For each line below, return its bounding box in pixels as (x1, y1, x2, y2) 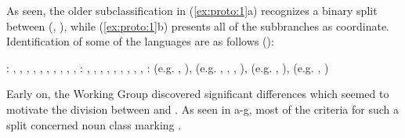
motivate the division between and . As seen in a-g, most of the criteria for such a (6, 100, 399, 117)
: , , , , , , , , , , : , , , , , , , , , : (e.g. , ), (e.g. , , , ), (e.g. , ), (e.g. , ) (6, 59, 329, 75)
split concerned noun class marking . (6, 116, 182, 133)
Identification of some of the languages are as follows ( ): (6, 33, 274, 49)
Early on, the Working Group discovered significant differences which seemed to (6, 85, 389, 102)
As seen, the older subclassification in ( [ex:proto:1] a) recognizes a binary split (6, 2, 378, 18)
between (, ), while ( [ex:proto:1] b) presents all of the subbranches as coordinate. (6, 17, 390, 34)
